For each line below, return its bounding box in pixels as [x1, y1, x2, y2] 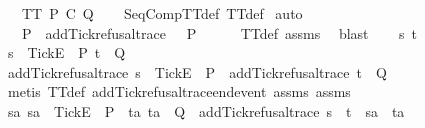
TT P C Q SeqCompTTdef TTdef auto [21, 3, 303, 23]
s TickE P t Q [7, 42, 126, 63]
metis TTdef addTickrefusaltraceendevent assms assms [7, 81, 351, 102]
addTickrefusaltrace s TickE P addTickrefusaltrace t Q [7, 61, 387, 82]
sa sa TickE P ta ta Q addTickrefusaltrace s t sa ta [7, 100, 405, 121]
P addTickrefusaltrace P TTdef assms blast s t [21, 22, 417, 43]
